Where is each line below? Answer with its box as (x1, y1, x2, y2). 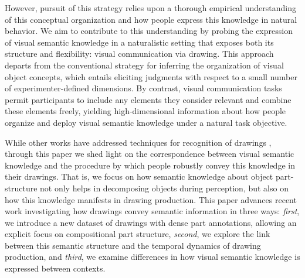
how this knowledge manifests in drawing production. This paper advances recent (5, 193, 297, 205)
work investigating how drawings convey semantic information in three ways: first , (5, 205, 300, 217)
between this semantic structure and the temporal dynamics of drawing (5, 239, 261, 251)
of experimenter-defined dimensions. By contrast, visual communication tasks (5, 82, 282, 94)
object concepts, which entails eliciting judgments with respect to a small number (5, 70, 297, 83)
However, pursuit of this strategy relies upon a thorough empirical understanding (5, 2, 296, 13)
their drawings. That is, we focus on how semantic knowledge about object (5, 170, 273, 183)
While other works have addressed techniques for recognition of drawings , (5, 136, 272, 148)
